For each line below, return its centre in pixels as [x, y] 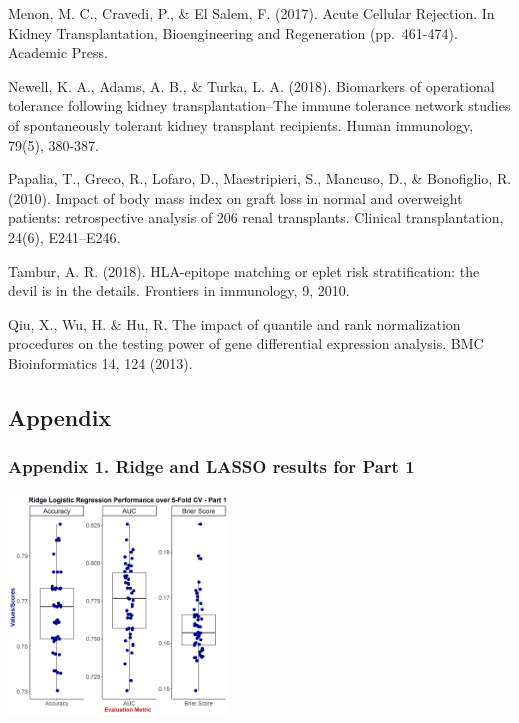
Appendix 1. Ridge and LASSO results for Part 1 [211, 466]
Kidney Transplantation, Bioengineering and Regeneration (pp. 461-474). [233, 32]
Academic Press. [58, 52]
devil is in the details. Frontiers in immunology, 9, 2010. [179, 290]
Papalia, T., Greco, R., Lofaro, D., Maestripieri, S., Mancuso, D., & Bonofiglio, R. [260, 178]
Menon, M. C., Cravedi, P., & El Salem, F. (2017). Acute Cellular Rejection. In [251, 13]
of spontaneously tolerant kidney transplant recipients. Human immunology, [241, 124]
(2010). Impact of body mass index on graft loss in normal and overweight [235, 197]
